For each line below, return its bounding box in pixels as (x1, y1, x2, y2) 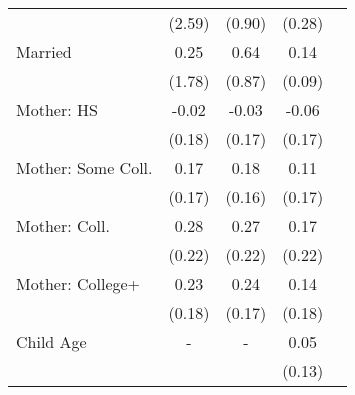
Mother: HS (16, 98, 98, 121)
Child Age (16, 330, 87, 353)
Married (16, 40, 72, 63)
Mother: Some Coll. (16, 156, 153, 179)
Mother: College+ (16, 272, 141, 295)
